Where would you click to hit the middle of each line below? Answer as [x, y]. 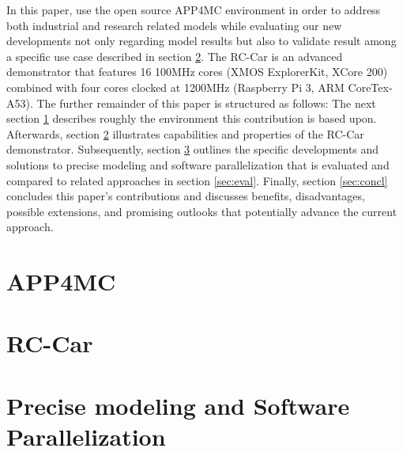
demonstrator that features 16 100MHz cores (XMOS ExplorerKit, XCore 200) [197, 72]
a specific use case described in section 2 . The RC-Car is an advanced [175, 56]
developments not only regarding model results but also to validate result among [201, 41]
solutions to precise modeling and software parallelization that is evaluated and [198, 164]
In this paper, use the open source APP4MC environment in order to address [194, 9]
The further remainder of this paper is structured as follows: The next [206, 103]
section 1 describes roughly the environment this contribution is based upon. [192, 118]
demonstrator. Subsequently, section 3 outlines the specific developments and [193, 149]
